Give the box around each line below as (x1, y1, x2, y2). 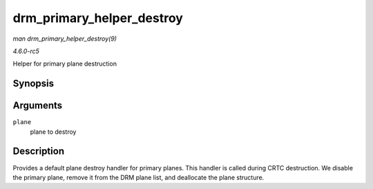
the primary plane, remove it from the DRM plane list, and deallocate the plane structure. (12, 173, 265, 181)
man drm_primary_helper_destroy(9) (12, 34, 117, 43)
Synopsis (12, 78, 55, 90)
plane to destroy (30, 128, 77, 136)
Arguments (12, 100, 63, 112)
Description (12, 146, 65, 157)
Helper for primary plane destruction (12, 59, 117, 68)
